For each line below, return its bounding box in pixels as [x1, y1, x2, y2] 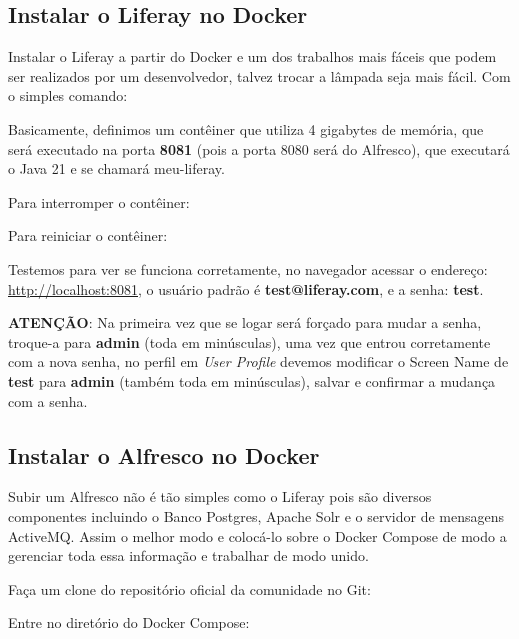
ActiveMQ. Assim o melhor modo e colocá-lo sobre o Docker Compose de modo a [8, 525, 507, 546]
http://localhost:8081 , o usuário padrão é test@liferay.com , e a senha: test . [8, 278, 484, 299]
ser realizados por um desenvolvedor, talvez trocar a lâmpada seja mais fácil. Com [8, 65, 511, 86]
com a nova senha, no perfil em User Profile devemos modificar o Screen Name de [8, 351, 509, 372]
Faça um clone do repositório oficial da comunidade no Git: [8, 578, 371, 599]
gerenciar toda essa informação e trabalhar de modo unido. [8, 545, 369, 566]
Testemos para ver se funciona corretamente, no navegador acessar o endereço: [8, 258, 488, 279]
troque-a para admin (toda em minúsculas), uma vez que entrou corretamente [8, 331, 491, 352]
